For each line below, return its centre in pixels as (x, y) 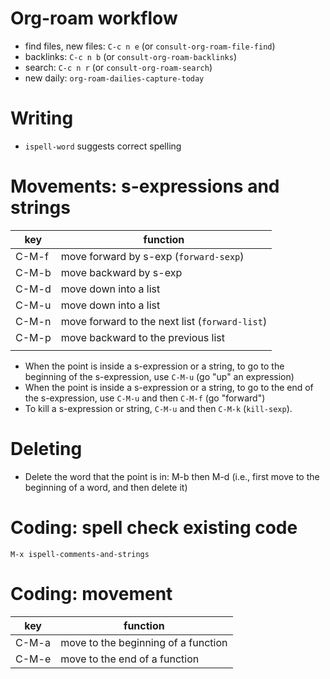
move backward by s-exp (121, 272)
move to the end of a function (130, 659)
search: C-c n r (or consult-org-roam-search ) (118, 67)
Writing (42, 118)
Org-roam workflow (94, 18)
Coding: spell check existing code (154, 527)
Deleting (46, 449)
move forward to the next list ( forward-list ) (164, 321)
